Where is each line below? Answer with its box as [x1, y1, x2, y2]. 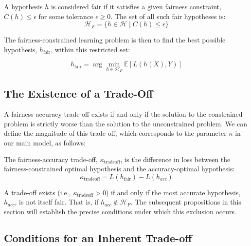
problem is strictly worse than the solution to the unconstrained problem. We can [4, 118, 247, 128]
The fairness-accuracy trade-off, [4, 154, 98, 164]
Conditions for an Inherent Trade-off [4, 230, 192, 245]
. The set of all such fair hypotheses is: [110, 11, 226, 21]
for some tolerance [38, 11, 93, 21]
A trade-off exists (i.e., [4, 187, 71, 197]
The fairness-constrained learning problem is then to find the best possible [4, 35, 226, 45]
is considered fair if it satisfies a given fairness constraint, [51, 1, 221, 11]
